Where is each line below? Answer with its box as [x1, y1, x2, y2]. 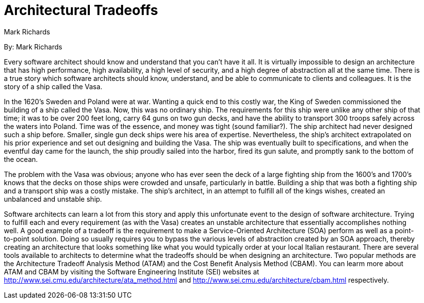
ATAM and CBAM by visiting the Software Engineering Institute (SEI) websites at [4, 267, 260, 276]
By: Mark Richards [4, 42, 63, 51]
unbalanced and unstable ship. [4, 194, 102, 203]
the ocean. [4, 155, 38, 163]
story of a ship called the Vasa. [4, 82, 102, 91]
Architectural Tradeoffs [4, 2, 158, 18]
